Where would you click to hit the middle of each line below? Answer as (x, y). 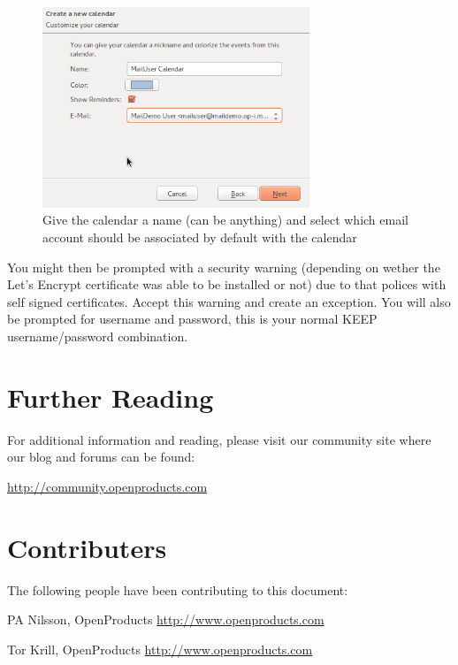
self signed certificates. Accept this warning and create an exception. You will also (229, 301)
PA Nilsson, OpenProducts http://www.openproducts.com (166, 619)
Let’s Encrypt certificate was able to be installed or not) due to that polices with (227, 284)
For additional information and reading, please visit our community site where (219, 439)
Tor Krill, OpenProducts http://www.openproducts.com (160, 649)
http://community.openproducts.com (107, 486)
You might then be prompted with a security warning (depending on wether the (224, 267)
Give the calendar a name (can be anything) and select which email (225, 220)
